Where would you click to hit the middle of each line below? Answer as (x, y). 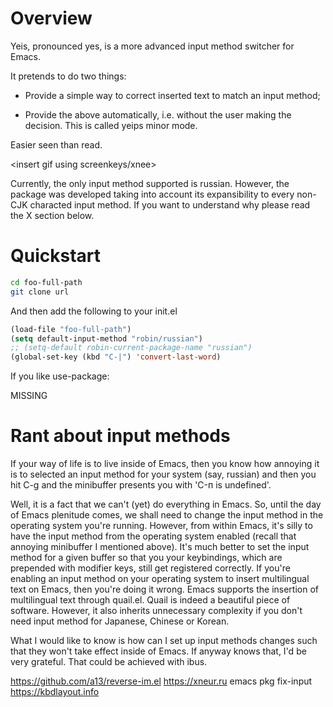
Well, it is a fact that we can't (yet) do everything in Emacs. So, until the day (166, 504)
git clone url (40, 292)
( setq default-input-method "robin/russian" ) (106, 338)
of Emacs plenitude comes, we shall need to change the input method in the (167, 515)
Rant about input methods (120, 436)
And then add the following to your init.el (94, 311)
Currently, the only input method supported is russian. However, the (150, 183)
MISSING (29, 396)
